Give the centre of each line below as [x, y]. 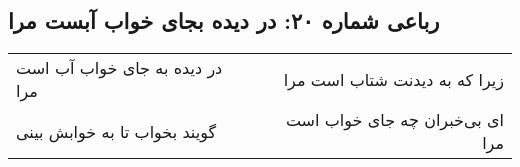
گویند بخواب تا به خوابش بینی [116, 131]
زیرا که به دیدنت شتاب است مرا [393, 79]
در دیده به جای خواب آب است [119, 68]
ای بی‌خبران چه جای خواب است [394, 120]
